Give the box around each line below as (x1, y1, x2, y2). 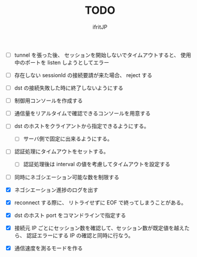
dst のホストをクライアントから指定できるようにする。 (14, 123, 150, 130)
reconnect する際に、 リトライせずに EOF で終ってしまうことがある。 (14, 198, 187, 206)
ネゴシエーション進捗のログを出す (14, 186, 99, 193)
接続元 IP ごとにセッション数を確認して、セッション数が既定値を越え (14, 224, 185, 231)
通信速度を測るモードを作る (14, 244, 83, 252)
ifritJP (92, 23, 108, 30)
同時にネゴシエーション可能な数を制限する (14, 173, 120, 180)
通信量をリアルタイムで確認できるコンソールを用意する (14, 110, 151, 117)
